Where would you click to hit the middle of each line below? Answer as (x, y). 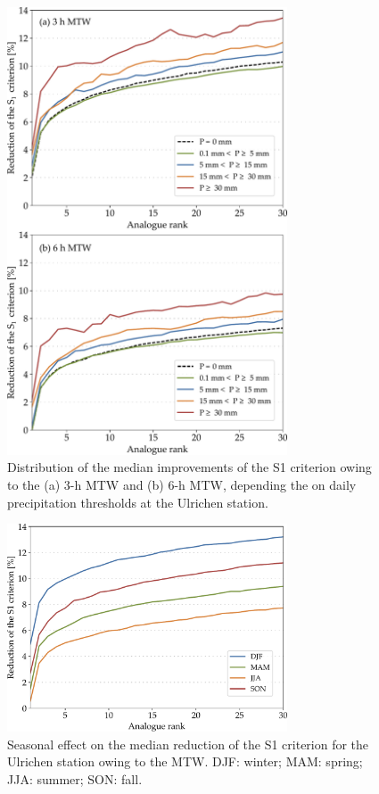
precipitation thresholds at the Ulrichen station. (138, 502)
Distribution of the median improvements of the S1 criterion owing (189, 467)
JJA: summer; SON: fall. (75, 778)
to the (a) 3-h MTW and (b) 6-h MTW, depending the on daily (182, 485)
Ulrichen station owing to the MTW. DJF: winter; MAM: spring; (185, 761)
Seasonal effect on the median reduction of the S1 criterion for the (188, 744)
